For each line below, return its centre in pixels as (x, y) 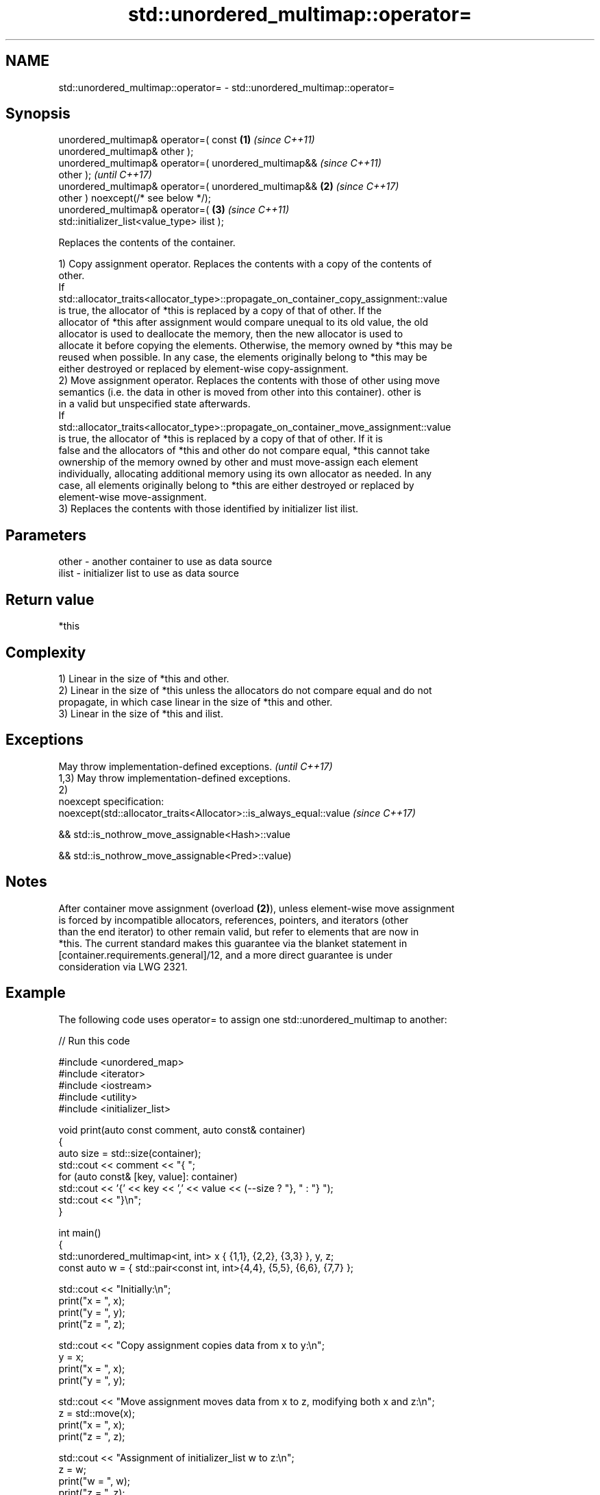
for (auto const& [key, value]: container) (148, 1176)
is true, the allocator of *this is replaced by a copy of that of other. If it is (221, 439)
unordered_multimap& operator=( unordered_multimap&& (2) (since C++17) (229, 187)
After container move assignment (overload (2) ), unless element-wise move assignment (257, 908)
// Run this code (94, 1040)
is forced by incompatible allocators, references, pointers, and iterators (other (234, 920)
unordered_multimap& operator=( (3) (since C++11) (174, 210)
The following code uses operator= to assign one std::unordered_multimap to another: (253, 1019)
